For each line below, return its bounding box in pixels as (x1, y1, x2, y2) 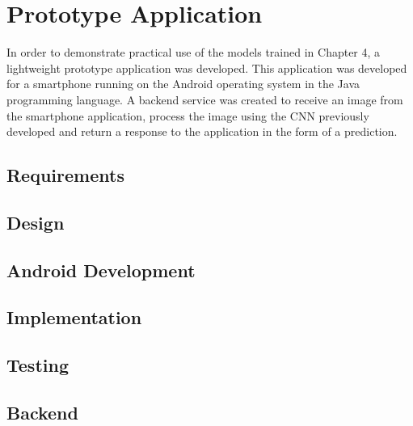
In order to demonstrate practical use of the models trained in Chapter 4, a (6, 44, 381, 61)
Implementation (6, 305, 142, 330)
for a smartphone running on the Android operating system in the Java (6, 75, 360, 92)
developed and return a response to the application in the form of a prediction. (6, 123, 398, 140)
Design (6, 209, 65, 234)
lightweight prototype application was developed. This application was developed (6, 59, 407, 76)
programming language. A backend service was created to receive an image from (6, 91, 403, 108)
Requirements (6, 162, 124, 188)
